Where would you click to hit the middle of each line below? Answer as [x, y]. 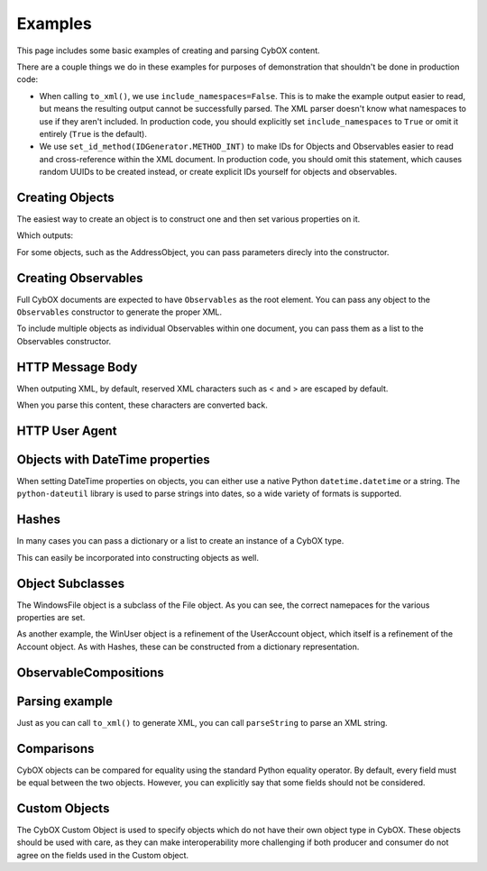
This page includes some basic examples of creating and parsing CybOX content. [168, 50]
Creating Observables [80, 278]
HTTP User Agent [67, 431]
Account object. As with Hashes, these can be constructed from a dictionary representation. [188, 646]
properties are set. [51, 618]
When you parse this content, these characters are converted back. [142, 405]
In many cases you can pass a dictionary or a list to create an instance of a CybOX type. [180, 541]
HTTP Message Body [77, 367]
